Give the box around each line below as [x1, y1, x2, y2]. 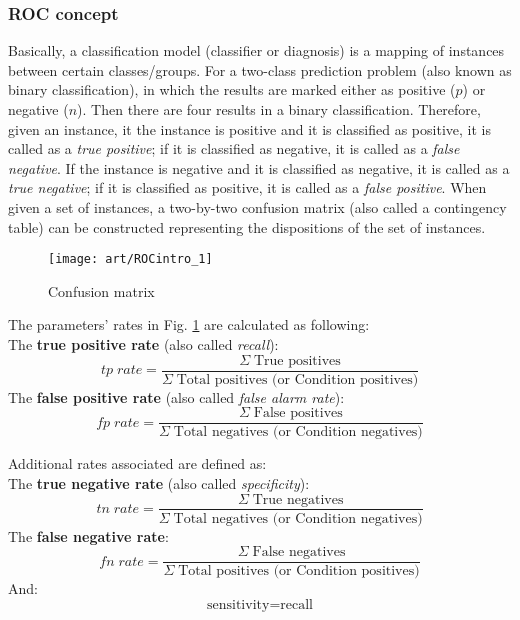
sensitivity [206, 597, 270, 612]
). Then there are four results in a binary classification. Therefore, [77, 99, 481, 119]
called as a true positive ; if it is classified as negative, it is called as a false [8, 138, 460, 159]
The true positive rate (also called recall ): [8, 334, 279, 354]
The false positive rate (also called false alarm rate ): [8, 386, 345, 407]
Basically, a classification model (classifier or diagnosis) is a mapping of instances [8, 40, 505, 61]
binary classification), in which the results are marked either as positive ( [8, 79, 456, 100]
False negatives [252, 545, 346, 560]
